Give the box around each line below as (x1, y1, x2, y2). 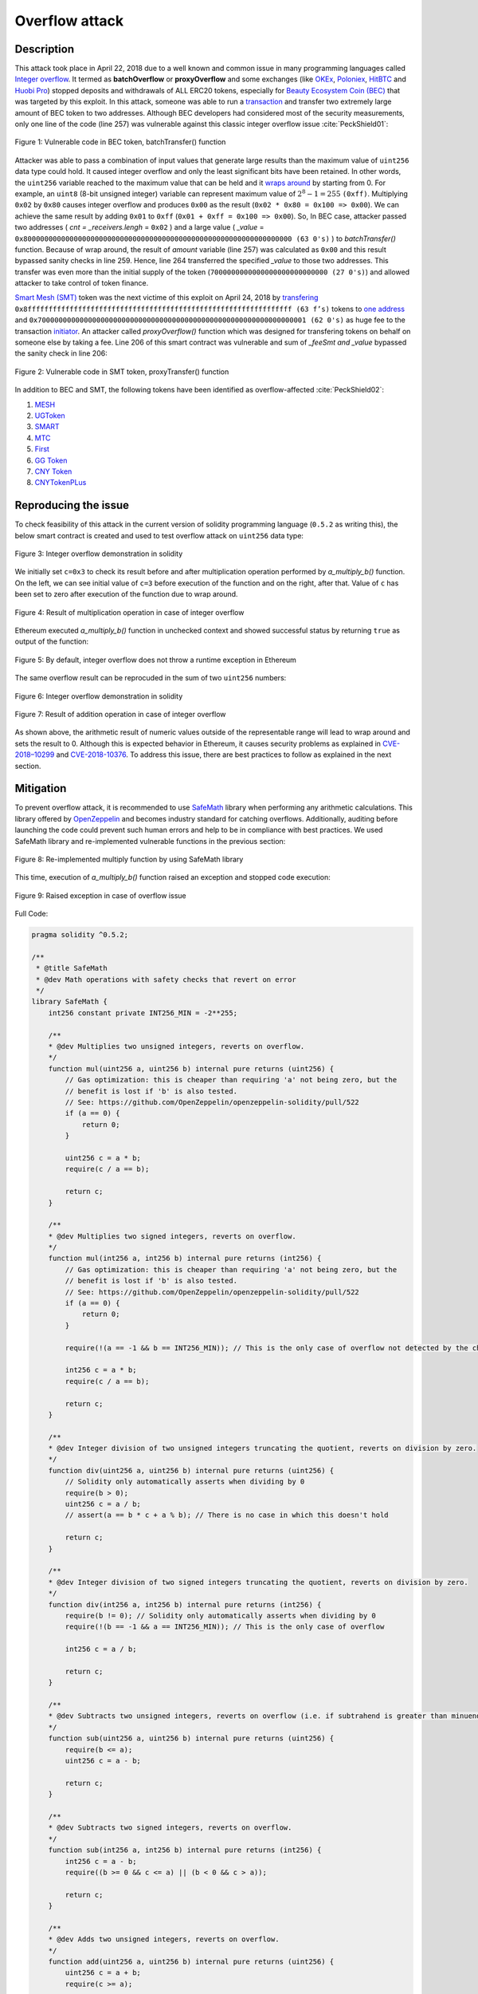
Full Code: (14, 909, 49, 919)
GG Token (34, 455, 68, 465)
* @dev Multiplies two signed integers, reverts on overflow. (48, 1231, 296, 1240)
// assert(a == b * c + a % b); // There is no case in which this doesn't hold (65, 1511, 390, 1519)
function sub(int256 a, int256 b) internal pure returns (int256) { (48, 1846, 322, 1854)
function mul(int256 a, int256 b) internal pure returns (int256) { (48, 1254, 322, 1263)
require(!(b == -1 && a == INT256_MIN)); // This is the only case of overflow (65, 1622, 385, 1631)
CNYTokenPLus (34, 478, 87, 487)
